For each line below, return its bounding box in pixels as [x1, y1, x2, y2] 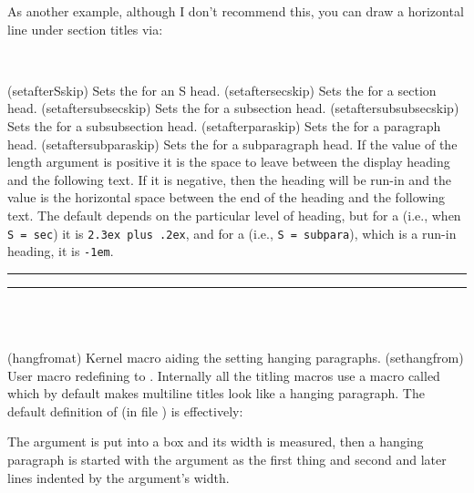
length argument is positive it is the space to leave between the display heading [7, 152, 450, 171]
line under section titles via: [7, 19, 163, 38]
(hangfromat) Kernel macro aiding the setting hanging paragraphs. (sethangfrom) [7, 348, 464, 367]
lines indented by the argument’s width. [7, 467, 230, 487]
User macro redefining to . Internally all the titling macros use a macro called [7, 365, 440, 385]
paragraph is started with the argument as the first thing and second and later [7, 450, 447, 468]
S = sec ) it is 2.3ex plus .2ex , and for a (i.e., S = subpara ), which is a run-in [7, 223, 457, 242]
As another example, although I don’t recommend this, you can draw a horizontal [7, 2, 464, 20]
